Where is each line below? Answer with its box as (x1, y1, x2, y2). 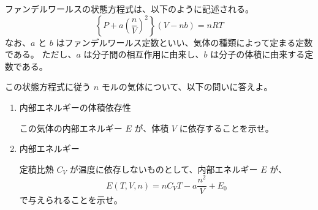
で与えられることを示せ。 (19, 193, 123, 206)
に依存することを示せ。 (179, 121, 274, 134)
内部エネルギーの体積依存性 (19, 100, 131, 113)
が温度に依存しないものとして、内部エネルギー (69, 162, 258, 175)
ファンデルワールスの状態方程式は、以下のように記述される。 (5, 2, 254, 15)
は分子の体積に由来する (210, 48, 305, 61)
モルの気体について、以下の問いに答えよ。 (101, 80, 273, 93)
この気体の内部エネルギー (19, 121, 123, 134)
